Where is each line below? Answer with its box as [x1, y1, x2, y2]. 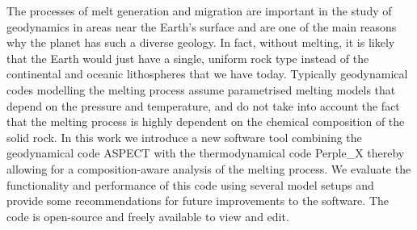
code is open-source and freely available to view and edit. [6, 207, 289, 224]
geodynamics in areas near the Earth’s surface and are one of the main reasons [6, 18, 397, 35]
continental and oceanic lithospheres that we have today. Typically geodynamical [6, 65, 408, 82]
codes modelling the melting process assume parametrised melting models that [6, 81, 396, 98]
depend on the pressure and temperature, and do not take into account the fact [6, 97, 400, 114]
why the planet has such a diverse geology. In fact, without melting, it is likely [6, 34, 395, 51]
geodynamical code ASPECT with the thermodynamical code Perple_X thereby [6, 144, 405, 161]
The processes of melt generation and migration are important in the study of [6, 2, 392, 19]
